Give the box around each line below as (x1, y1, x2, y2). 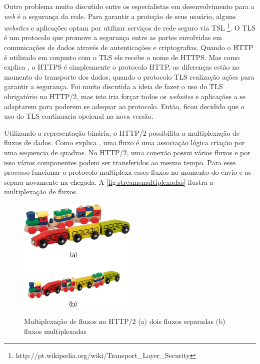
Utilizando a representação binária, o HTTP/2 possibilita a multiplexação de (4, 127, 240, 138)
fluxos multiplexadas (24, 325, 87, 336)
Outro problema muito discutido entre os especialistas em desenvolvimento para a (4, 1, 254, 11)
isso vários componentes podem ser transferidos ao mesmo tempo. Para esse (4, 157, 236, 167)
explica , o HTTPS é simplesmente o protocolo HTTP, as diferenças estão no (4, 62, 239, 72)
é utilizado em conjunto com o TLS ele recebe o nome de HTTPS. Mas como (4, 52, 240, 62)
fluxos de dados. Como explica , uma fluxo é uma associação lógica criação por (4, 137, 245, 148)
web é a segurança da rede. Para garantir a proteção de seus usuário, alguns (4, 11, 236, 21)
